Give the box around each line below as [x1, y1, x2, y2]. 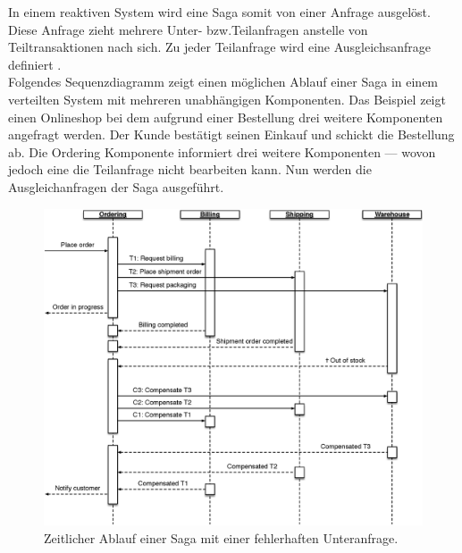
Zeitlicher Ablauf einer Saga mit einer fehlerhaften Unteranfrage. [44, 528, 399, 547]
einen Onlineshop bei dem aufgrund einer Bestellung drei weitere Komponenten [8, 107, 443, 126]
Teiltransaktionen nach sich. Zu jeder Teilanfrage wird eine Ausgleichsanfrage [8, 38, 432, 56]
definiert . [8, 54, 62, 73]
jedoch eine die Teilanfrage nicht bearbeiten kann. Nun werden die [8, 160, 372, 179]
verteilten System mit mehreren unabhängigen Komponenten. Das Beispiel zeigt [8, 89, 446, 108]
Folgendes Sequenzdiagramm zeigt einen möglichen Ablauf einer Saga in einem [8, 72, 439, 91]
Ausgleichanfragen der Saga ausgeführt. [8, 177, 224, 196]
